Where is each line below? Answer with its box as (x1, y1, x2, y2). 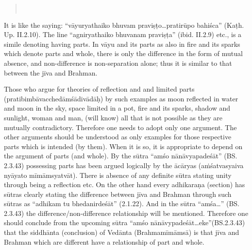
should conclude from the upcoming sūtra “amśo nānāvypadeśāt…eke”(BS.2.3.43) (4, 217, 245, 228)
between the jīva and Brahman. (4, 67, 98, 77)
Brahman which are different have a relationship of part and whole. (4, 236, 204, 247)
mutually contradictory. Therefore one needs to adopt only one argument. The (4, 122, 237, 132)
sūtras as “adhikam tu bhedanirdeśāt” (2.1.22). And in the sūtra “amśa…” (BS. (4, 198, 240, 209)
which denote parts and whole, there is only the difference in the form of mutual (4, 48, 243, 58)
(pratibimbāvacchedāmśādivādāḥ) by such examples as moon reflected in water (4, 93, 238, 103)
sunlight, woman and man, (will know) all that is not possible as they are (4, 112, 222, 122)
